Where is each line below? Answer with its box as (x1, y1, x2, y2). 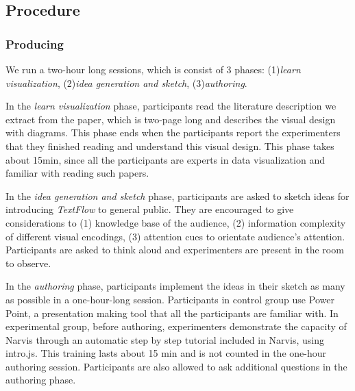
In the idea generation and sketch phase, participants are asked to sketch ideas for (5, 188, 350, 203)
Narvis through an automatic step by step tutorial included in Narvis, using (5, 332, 324, 346)
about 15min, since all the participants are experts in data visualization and (5, 152, 325, 166)
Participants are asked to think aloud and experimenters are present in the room (5, 242, 344, 257)
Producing (5, 35, 64, 52)
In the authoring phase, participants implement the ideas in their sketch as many (5, 279, 345, 293)
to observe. (5, 255, 51, 270)
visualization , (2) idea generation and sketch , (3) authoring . (5, 75, 247, 90)
